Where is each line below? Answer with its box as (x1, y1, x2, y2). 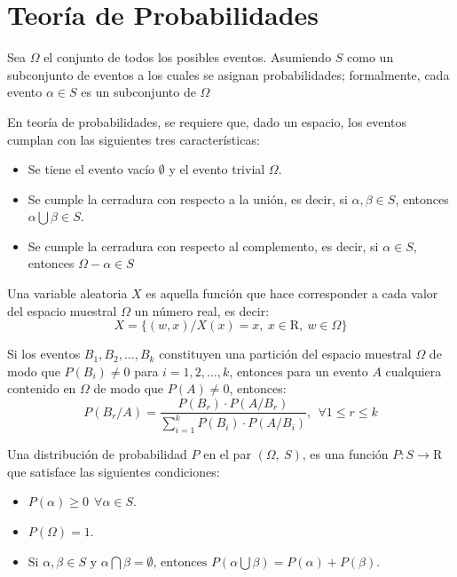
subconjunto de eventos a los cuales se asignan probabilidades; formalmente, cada (7, 65, 450, 83)
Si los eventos (7, 344, 81, 363)
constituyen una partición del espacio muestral (159, 344, 412, 363)
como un (347, 48, 394, 67)
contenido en (7, 379, 76, 398)
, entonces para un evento (229, 361, 368, 380)
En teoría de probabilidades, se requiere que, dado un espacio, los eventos (7, 112, 406, 130)
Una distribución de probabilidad (7, 445, 187, 463)
